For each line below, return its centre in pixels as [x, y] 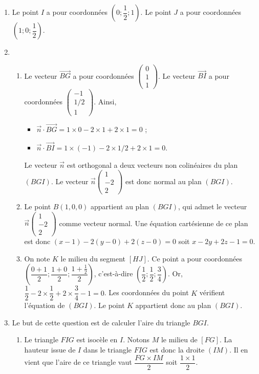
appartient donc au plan [173, 305]
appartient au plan [120, 206]
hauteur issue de [50, 350]
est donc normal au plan [164, 181]
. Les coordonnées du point [146, 292]
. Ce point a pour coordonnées [195, 258]
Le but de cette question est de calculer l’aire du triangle [101, 322]
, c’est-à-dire [113, 273]
